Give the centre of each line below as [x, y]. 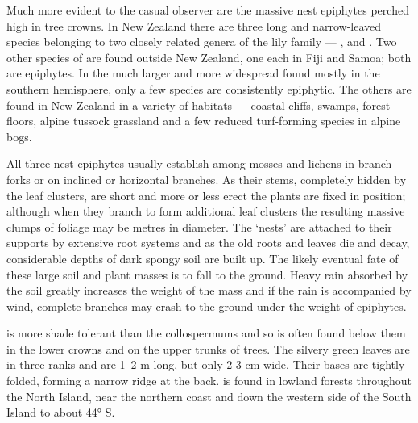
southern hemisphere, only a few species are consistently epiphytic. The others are [209, 88]
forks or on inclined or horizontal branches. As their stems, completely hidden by [207, 179]
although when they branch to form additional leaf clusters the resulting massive [206, 211]
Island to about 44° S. [61, 412]
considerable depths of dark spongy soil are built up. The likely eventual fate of [203, 258]
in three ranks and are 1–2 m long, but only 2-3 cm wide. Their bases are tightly [206, 364]
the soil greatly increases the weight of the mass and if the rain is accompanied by [209, 290]
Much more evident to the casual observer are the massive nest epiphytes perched [208, 10]
